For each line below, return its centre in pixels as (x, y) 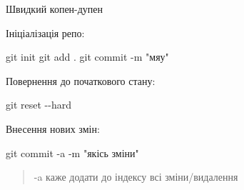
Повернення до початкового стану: (81, 80)
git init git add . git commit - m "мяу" (87, 57)
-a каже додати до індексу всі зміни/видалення (136, 177)
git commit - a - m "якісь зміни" (72, 152)
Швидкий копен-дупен (55, 9)
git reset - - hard (39, 105)
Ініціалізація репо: (45, 32)
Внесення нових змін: (53, 128)
